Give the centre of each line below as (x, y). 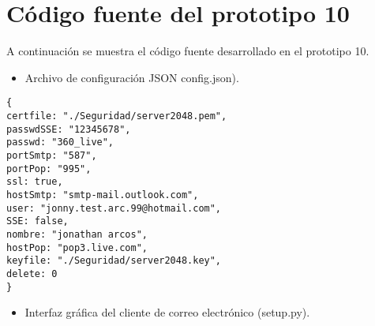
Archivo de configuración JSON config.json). (132, 77)
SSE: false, (37, 221)
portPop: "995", (49, 169)
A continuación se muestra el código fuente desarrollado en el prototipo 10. (188, 51)
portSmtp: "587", (52, 155)
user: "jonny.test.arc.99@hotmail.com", (114, 208)
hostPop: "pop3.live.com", (77, 247)
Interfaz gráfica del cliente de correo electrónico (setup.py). (167, 312)
